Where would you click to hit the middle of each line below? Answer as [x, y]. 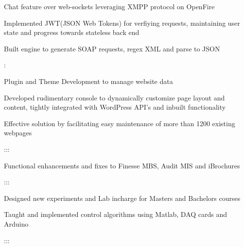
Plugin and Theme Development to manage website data [88, 81]
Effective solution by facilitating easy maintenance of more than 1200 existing [120, 123]
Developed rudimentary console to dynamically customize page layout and [114, 97]
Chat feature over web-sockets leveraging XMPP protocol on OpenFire [109, 6]
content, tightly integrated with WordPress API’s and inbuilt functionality [115, 107]
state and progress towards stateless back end [72, 32]
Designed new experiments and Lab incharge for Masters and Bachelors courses [122, 198]
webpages [18, 133]
